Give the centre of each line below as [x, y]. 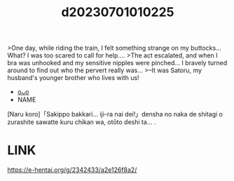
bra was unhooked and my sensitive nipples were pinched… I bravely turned [117, 63]
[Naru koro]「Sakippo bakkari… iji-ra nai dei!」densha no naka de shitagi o [115, 114]
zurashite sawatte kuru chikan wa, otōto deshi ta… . [82, 122]
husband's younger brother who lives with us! [73, 78]
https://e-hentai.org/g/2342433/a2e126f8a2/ [72, 170]
